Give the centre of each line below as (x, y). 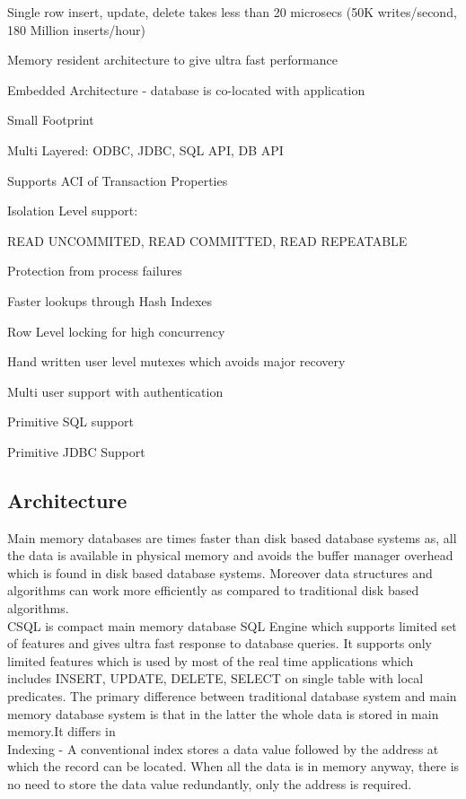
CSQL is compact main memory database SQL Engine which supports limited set (232, 625)
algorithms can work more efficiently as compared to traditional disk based (213, 590)
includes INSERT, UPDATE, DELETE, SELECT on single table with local (215, 678)
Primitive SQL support (70, 421)
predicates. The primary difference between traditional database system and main (232, 696)
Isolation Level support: (73, 211)
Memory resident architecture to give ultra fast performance (172, 60)
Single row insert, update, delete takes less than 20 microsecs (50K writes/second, (232, 12)
